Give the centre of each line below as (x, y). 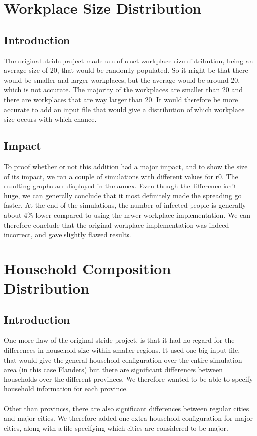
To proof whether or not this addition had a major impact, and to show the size (126, 166)
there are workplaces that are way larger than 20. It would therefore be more (121, 99)
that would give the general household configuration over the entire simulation (123, 359)
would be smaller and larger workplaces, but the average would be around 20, (122, 80)
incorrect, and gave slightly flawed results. (68, 234)
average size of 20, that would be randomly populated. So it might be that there (126, 70)
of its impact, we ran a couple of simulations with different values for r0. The (121, 176)
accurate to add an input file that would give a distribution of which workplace (124, 109)
